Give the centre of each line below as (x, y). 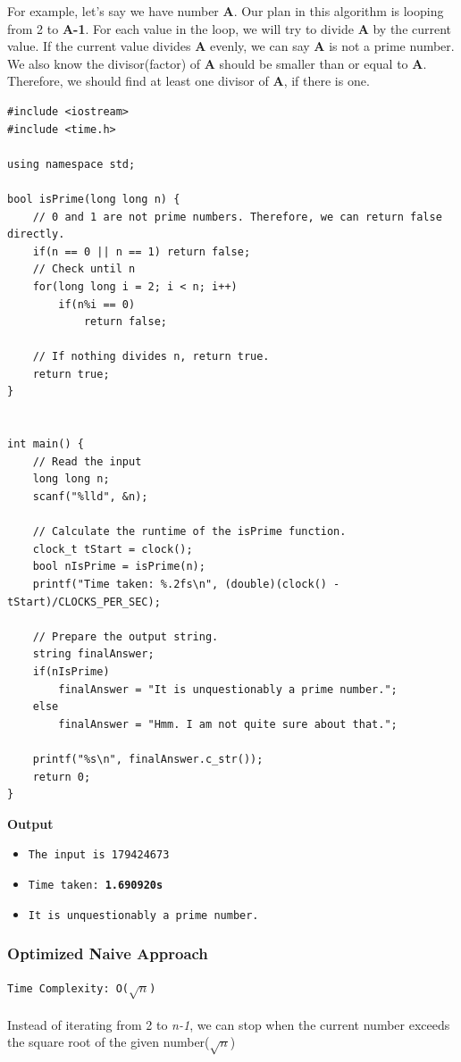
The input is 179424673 (99, 855)
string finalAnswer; (93, 654)
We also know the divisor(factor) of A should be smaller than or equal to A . (217, 63)
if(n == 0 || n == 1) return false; (142, 251)
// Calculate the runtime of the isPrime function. (189, 532)
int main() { (46, 444)
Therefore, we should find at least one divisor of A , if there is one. (189, 81)
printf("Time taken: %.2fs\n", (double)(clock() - (186, 584)
